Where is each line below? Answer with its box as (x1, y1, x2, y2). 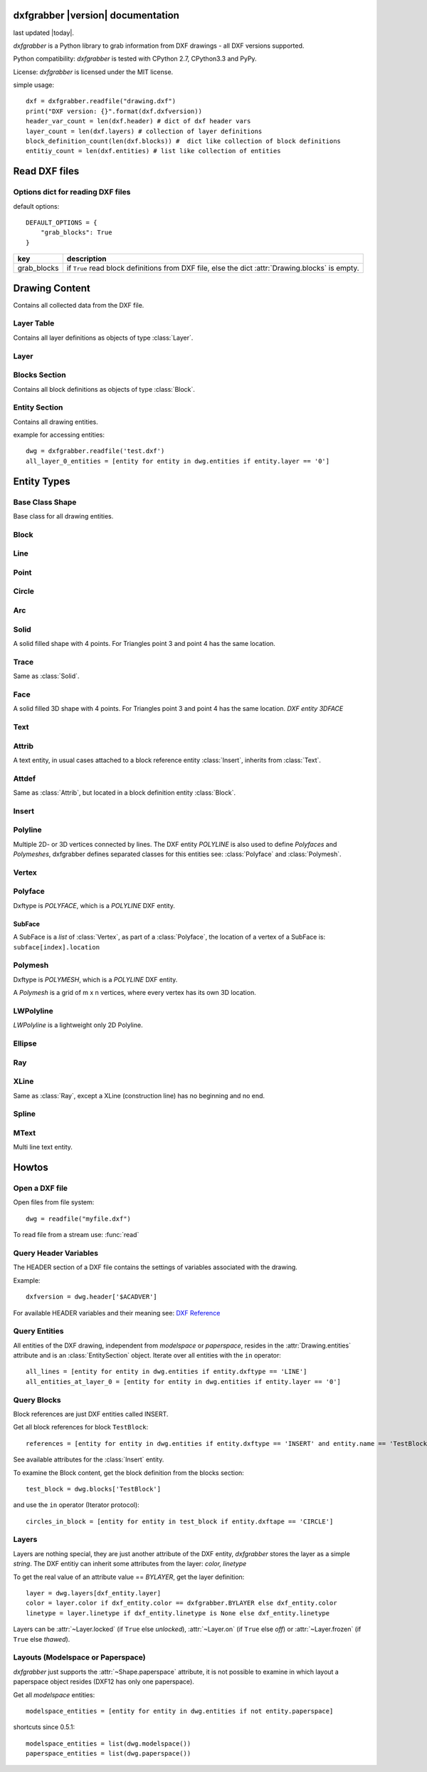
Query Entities (13, 1326, 64, 1336)
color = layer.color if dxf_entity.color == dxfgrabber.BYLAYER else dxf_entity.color (26, 1599, 337, 1607)
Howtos (13, 1162, 49, 1174)
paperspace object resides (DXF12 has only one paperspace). (13, 1677, 195, 1686)
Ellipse (13, 1038, 37, 1048)
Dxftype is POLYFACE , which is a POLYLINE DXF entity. (13, 901, 176, 910)
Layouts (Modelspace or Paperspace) (13, 1652, 146, 1662)
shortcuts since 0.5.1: (13, 1723, 75, 1731)
